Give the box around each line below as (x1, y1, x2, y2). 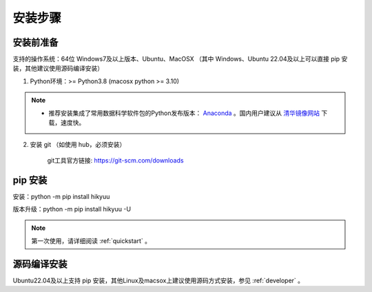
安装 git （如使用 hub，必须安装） (30, 140, 126, 149)
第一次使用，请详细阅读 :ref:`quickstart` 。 (31, 236, 152, 244)
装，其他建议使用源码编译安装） (12, 64, 103, 72)
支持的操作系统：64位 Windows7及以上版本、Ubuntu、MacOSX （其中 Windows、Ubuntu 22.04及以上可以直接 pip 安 (12, 55, 348, 63)
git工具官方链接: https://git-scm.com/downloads (47, 156, 184, 165)
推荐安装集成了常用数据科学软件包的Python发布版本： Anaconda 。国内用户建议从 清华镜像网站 (48, 109, 320, 117)
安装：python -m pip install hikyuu (12, 192, 110, 200)
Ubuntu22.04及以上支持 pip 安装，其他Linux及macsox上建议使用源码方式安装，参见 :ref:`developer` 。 (12, 276, 304, 284)
